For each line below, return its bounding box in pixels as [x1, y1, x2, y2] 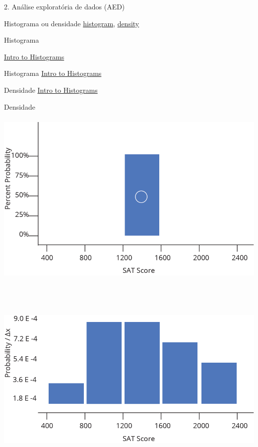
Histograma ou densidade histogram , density [4, 18, 139, 28]
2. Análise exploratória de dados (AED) [4, 1, 125, 11]
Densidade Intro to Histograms [4, 84, 98, 95]
